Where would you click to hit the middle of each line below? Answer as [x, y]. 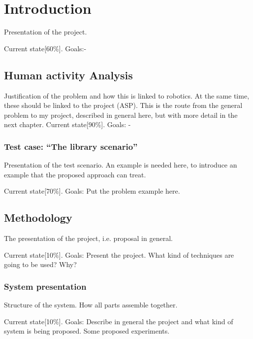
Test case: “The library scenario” [71, 146]
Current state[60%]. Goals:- [45, 48]
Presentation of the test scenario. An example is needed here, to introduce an [121, 165]
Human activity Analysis [68, 75]
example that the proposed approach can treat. [75, 174]
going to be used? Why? [40, 264]
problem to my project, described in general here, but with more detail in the [121, 115]
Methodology [38, 218]
